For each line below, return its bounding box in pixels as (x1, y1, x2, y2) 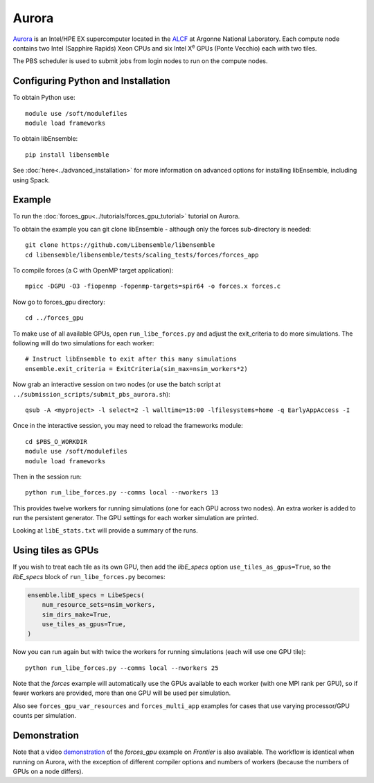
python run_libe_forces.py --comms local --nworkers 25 (25, 664, 219, 672)
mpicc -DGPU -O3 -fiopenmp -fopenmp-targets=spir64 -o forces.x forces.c (25, 282, 281, 291)
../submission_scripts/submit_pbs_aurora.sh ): (12, 390, 171, 398)
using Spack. (12, 175, 51, 184)
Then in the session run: (12, 472, 82, 481)
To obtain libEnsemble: (12, 135, 78, 143)
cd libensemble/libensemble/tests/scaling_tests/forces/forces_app (25, 250, 259, 259)
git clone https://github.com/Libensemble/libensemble (25, 241, 215, 249)
